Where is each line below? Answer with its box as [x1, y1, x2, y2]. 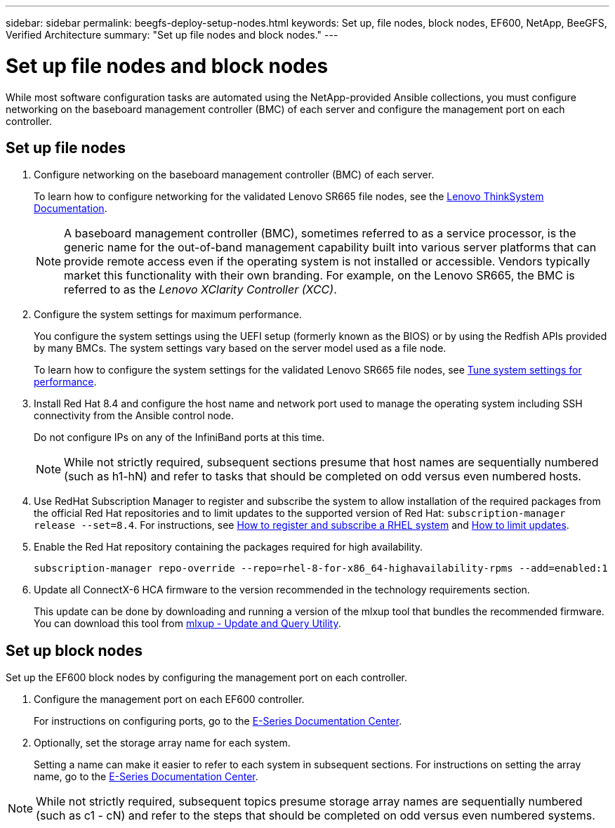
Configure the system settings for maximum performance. [34, 308, 302, 321]
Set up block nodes [6, 641, 143, 659]
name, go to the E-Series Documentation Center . [34, 770, 258, 783]
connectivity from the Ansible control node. [34, 409, 234, 422]
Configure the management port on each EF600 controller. [34, 693, 305, 706]
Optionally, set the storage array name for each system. [34, 737, 291, 749]
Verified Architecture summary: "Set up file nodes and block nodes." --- [6, 29, 338, 41]
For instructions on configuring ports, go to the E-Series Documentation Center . [34, 715, 402, 728]
